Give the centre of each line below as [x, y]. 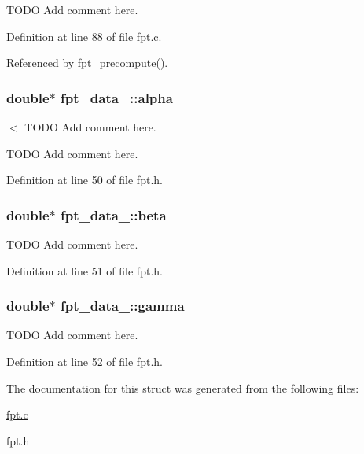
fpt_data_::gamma [123, 306]
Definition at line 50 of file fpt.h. [85, 180]
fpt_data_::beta [114, 214]
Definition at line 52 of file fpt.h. [85, 361]
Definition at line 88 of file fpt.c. [84, 36]
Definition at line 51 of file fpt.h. [85, 270]
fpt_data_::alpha [117, 97]
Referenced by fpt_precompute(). [87, 63]
